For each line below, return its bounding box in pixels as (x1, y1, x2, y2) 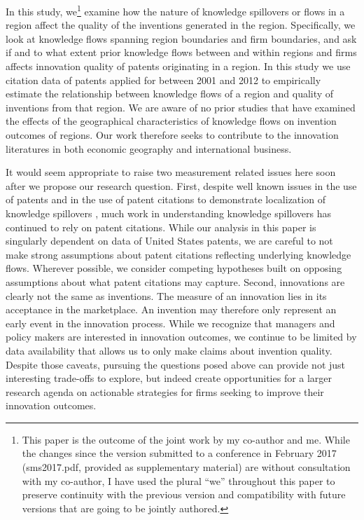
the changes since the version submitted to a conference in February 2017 (22, 446, 337, 460)
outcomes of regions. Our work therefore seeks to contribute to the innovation (6, 128, 339, 142)
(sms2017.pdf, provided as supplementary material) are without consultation (22, 460, 351, 474)
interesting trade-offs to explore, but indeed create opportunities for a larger (6, 371, 332, 385)
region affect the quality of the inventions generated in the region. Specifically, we (6, 18, 356, 32)
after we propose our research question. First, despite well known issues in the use (6, 178, 357, 193)
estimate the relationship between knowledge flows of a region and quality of (6, 86, 334, 101)
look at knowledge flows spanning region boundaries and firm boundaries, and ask (6, 31, 357, 46)
